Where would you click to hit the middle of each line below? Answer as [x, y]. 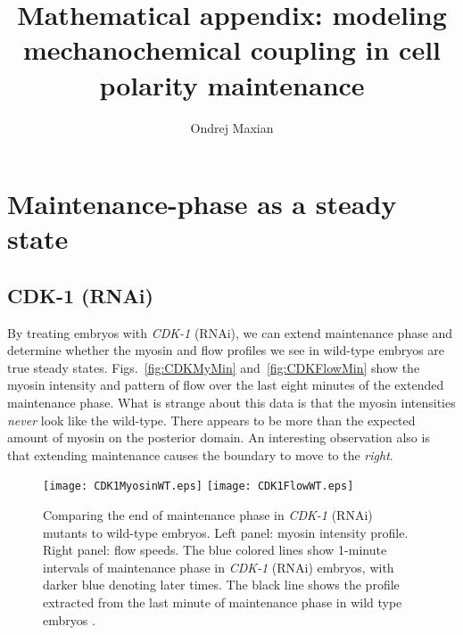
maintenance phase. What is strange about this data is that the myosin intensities [231, 403]
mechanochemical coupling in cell [232, 49]
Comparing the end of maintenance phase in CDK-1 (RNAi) [208, 515]
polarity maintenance [232, 84]
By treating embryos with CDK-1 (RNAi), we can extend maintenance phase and [230, 332]
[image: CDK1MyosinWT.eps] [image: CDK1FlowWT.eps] [198, 487]
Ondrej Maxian [232, 127]
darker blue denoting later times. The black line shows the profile [221, 585]
